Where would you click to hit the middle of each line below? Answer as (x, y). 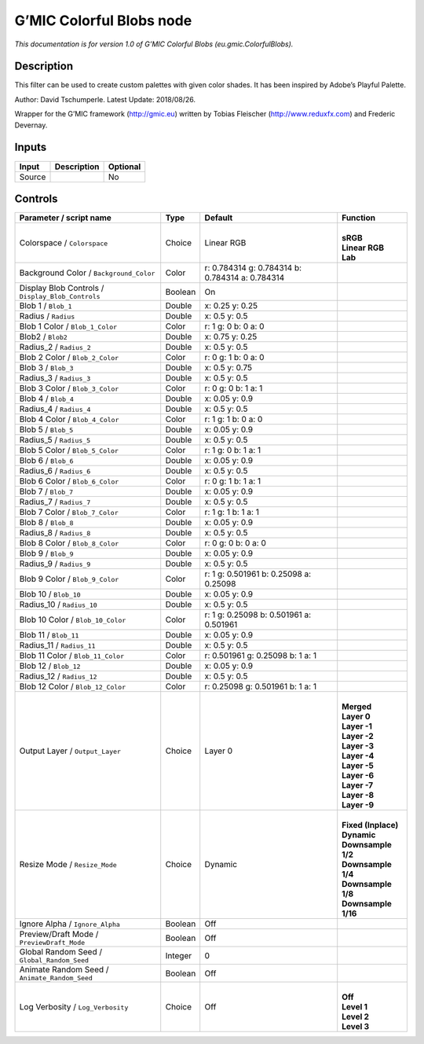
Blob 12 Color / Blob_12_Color (73, 686)
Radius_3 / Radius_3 (55, 378)
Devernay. (31, 125)
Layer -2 (358, 737)
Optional (124, 167)
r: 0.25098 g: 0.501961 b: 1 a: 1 (261, 686)
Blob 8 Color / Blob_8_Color (69, 543)
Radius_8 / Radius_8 (55, 533)
